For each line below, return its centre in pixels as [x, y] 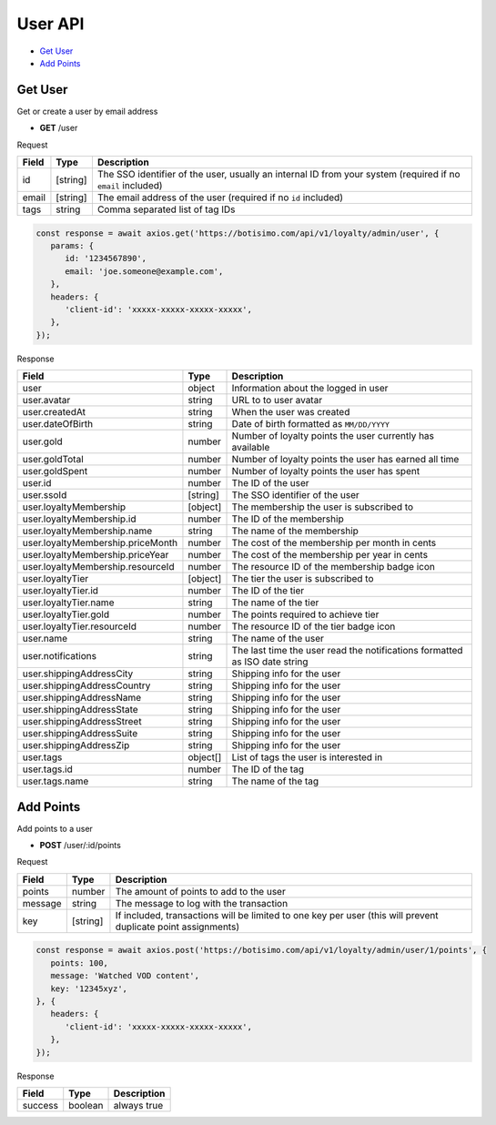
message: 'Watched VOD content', [125, 976]
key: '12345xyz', [89, 988]
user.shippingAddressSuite [80, 734]
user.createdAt [54, 412]
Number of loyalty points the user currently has [333, 436]
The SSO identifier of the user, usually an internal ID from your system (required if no [278, 175]
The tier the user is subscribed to [303, 579]
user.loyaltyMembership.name [87, 531]
